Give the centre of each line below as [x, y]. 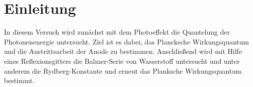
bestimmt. [19, 80]
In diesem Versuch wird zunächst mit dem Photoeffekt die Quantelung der [117, 32]
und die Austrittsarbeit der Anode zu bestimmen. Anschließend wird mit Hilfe [123, 51]
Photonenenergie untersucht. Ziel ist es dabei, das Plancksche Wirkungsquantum [126, 41]
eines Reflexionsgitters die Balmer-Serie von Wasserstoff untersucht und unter [122, 61]
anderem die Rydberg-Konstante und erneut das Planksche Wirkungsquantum [123, 70]
